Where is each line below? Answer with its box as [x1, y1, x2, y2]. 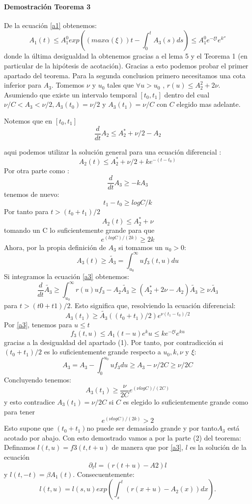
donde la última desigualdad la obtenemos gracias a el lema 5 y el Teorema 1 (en [4, 51, 248, 61]
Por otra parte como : [4, 165, 69, 175]
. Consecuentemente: [73, 469, 135, 479]
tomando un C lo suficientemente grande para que [4, 225, 155, 235]
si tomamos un [118, 242, 163, 252]
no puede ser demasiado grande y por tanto [86, 423, 218, 433]
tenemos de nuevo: [4, 189, 59, 199]
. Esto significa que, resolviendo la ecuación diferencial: [70, 300, 236, 311]
